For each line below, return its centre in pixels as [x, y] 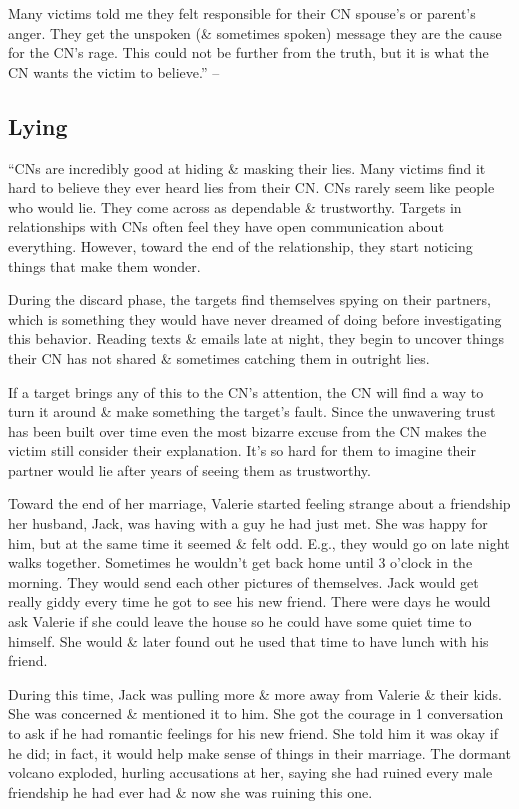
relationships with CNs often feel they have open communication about [226, 226]
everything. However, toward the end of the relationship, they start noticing [240, 245]
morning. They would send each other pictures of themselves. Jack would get [243, 581]
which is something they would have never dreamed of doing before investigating [255, 318]
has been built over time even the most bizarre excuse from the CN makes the [247, 430]
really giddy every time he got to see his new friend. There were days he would [249, 601]
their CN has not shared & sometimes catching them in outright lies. [219, 357]
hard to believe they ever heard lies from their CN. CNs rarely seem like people [251, 187]
